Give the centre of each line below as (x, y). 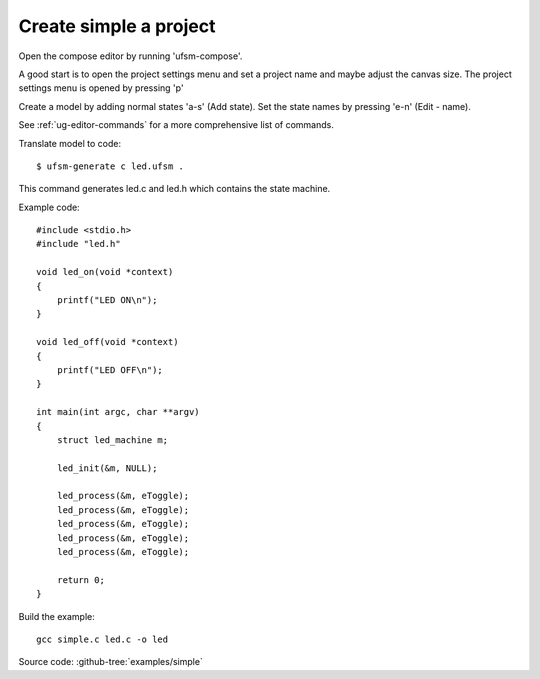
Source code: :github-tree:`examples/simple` (111, 662)
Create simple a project (117, 26)
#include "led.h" (78, 244)
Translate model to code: (70, 143)
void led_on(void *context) (105, 272)
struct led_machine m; (112, 439)
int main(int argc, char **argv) (118, 412)
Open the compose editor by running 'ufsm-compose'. (130, 56)
